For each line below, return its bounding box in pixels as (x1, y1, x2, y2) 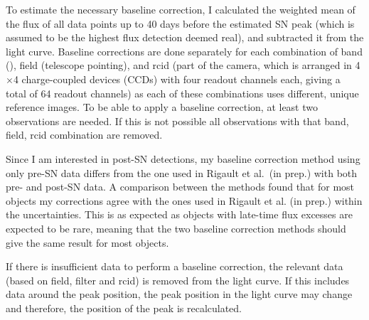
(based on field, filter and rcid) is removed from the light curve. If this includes (6, 272, 350, 287)
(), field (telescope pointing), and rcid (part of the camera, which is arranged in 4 (6, 58, 360, 73)
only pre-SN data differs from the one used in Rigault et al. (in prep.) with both (6, 165, 358, 180)
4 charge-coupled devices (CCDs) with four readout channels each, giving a (13, 71, 341, 86)
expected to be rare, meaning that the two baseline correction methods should (6, 220, 346, 235)
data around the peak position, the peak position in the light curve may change (6, 287, 353, 302)
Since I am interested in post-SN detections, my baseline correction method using (6, 151, 360, 166)
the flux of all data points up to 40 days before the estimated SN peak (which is (6, 16, 355, 31)
